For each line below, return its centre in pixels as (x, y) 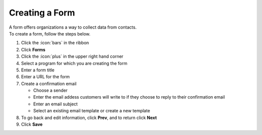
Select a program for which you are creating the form (74, 63)
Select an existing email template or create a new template (92, 111)
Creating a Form (42, 13)
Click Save (32, 124)
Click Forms (33, 50)
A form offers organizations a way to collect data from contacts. (73, 27)
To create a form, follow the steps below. (50, 34)
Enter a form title (38, 70)
